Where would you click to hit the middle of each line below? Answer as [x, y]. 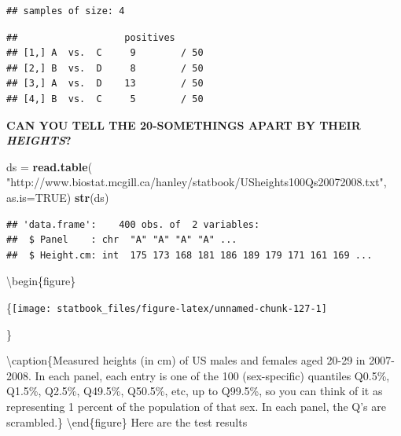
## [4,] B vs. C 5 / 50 [105, 99]
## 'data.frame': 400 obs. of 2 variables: [133, 224]
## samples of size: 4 [66, 11]
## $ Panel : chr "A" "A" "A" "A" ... [122, 240]
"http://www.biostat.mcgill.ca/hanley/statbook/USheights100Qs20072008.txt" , [197, 182]
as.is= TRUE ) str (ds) [58, 197]
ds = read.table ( [50, 166]
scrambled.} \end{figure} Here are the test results [127, 421]
